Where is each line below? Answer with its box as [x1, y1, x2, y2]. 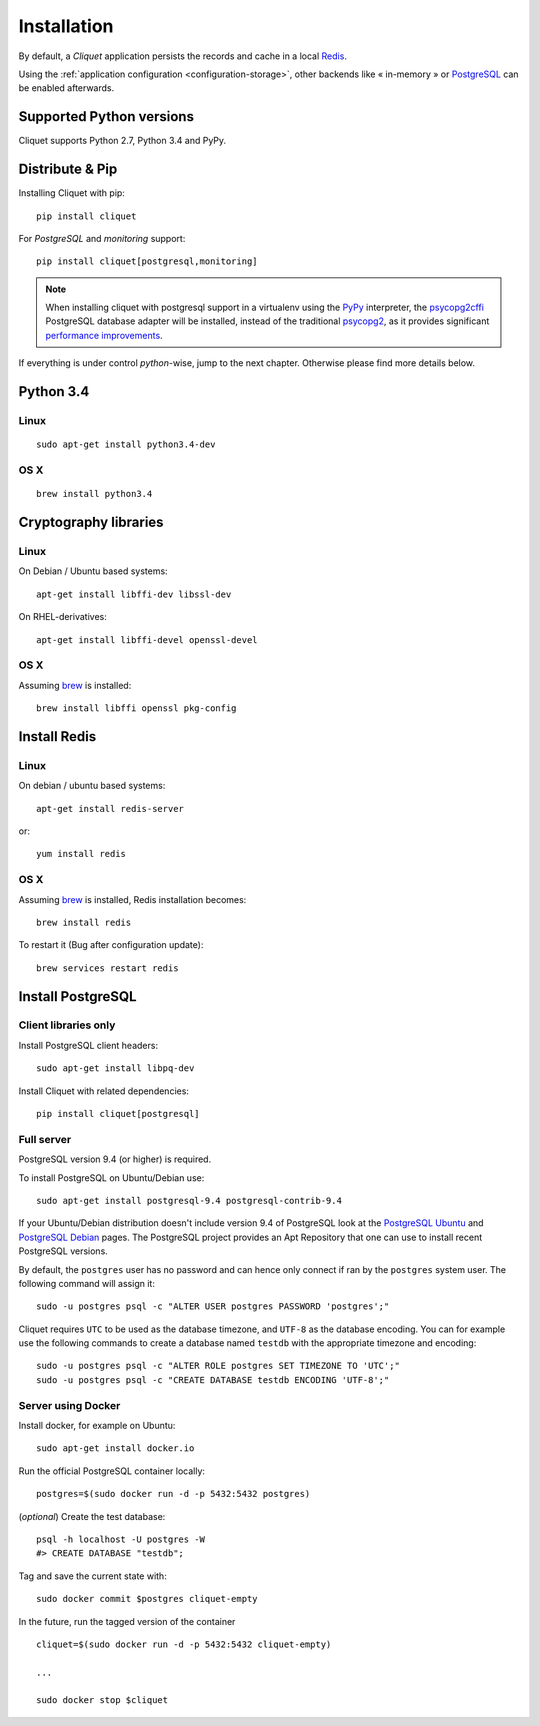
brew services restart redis [36, 962, 179, 974]
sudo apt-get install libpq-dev [36, 1063, 195, 1074]
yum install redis [36, 848, 127, 860]
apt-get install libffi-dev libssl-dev [36, 588, 232, 600]
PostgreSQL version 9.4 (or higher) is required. [18, 1153, 212, 1165]
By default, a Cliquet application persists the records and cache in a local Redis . [18, 50, 347, 62]
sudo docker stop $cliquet [36, 1695, 169, 1706]
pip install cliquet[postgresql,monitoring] [36, 256, 259, 267]
